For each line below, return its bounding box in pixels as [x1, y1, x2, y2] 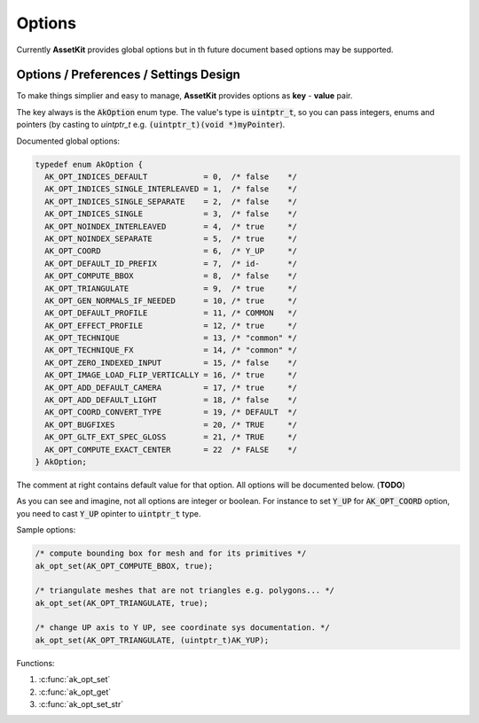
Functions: [16, 657, 55, 668]
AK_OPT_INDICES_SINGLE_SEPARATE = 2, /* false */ [44, 196, 297, 206]
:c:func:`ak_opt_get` [38, 687, 112, 697]
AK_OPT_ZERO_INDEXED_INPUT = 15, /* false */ [44, 357, 297, 368]
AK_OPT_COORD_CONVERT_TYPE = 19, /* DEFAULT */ [44, 408, 297, 417]
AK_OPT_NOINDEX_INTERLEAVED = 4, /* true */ [44, 222, 297, 231]
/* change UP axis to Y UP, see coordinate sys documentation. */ [35, 623, 330, 633]
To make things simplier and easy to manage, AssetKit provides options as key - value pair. [16, 90, 353, 101]
